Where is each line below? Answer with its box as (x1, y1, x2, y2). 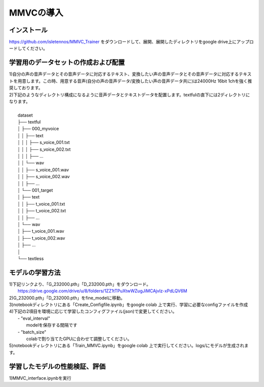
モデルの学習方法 (9, 268, 61, 277)
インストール (9, 26, 48, 34)
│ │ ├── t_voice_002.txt (18, 208, 66, 214)
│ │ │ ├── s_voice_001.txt (18, 140, 70, 145)
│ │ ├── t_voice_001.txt (18, 201, 66, 207)
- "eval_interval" (18, 315, 50, 321)
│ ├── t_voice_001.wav (18, 228, 65, 234)
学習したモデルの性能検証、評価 (9, 362, 106, 370)
